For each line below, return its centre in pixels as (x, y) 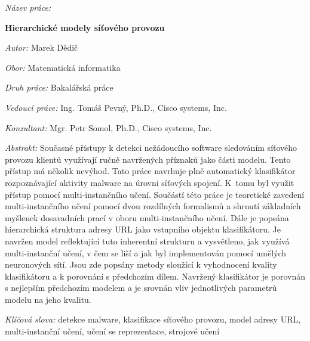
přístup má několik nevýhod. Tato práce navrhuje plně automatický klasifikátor (150, 171)
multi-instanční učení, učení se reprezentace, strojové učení (112, 331)
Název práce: (28, 7)
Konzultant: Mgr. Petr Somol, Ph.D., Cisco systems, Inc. (108, 127)
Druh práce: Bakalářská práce (59, 87)
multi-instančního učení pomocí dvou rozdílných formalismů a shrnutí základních (153, 206)
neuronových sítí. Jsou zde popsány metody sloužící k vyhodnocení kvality (141, 264)
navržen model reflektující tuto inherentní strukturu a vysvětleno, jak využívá (147, 241)
